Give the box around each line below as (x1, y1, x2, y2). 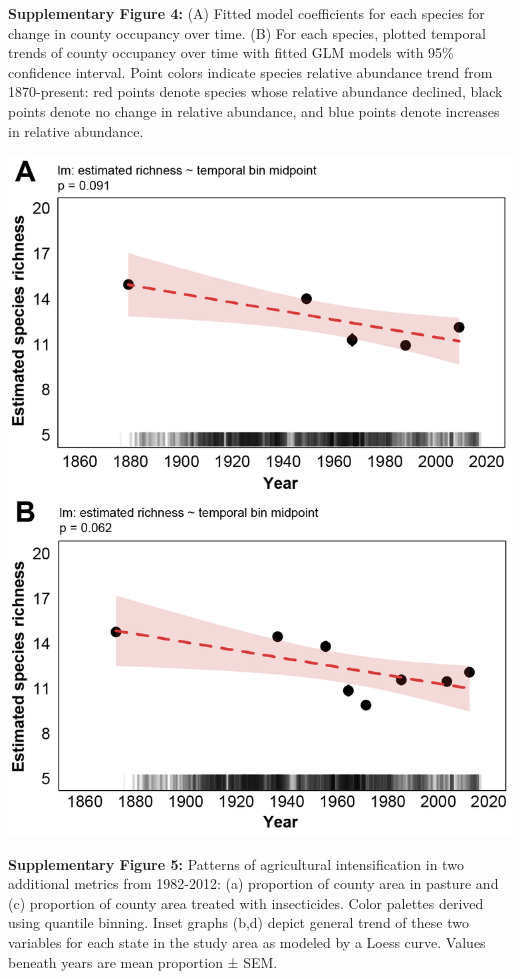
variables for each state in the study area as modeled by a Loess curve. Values (8, 931, 486, 952)
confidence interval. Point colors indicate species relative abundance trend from (8, 61, 493, 82)
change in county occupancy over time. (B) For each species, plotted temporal (8, 22, 486, 43)
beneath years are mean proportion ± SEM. (8, 951, 278, 972)
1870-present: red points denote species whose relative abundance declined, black (8, 81, 503, 102)
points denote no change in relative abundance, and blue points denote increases (8, 100, 500, 121)
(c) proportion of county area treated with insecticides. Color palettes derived (8, 892, 484, 913)
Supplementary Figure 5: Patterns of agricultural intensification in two (8, 853, 464, 874)
